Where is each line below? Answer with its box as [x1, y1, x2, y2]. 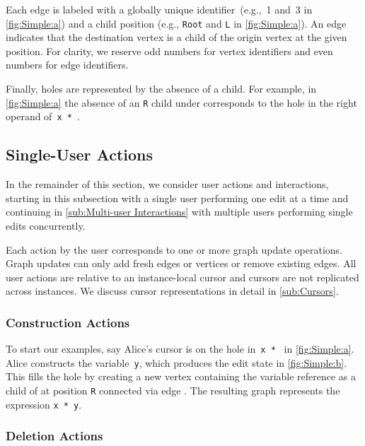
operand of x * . [6, 109, 80, 124]
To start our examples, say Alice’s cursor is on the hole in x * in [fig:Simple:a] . [6, 341, 354, 356]
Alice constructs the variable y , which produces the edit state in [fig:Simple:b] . [6, 355, 347, 370]
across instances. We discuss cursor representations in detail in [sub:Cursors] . [6, 283, 339, 298]
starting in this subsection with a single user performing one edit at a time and [6, 190, 349, 205]
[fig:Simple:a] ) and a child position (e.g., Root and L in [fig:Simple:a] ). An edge [6, 16, 347, 30]
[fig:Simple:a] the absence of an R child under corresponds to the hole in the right [6, 95, 357, 110]
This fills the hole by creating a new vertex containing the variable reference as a [6, 369, 357, 384]
